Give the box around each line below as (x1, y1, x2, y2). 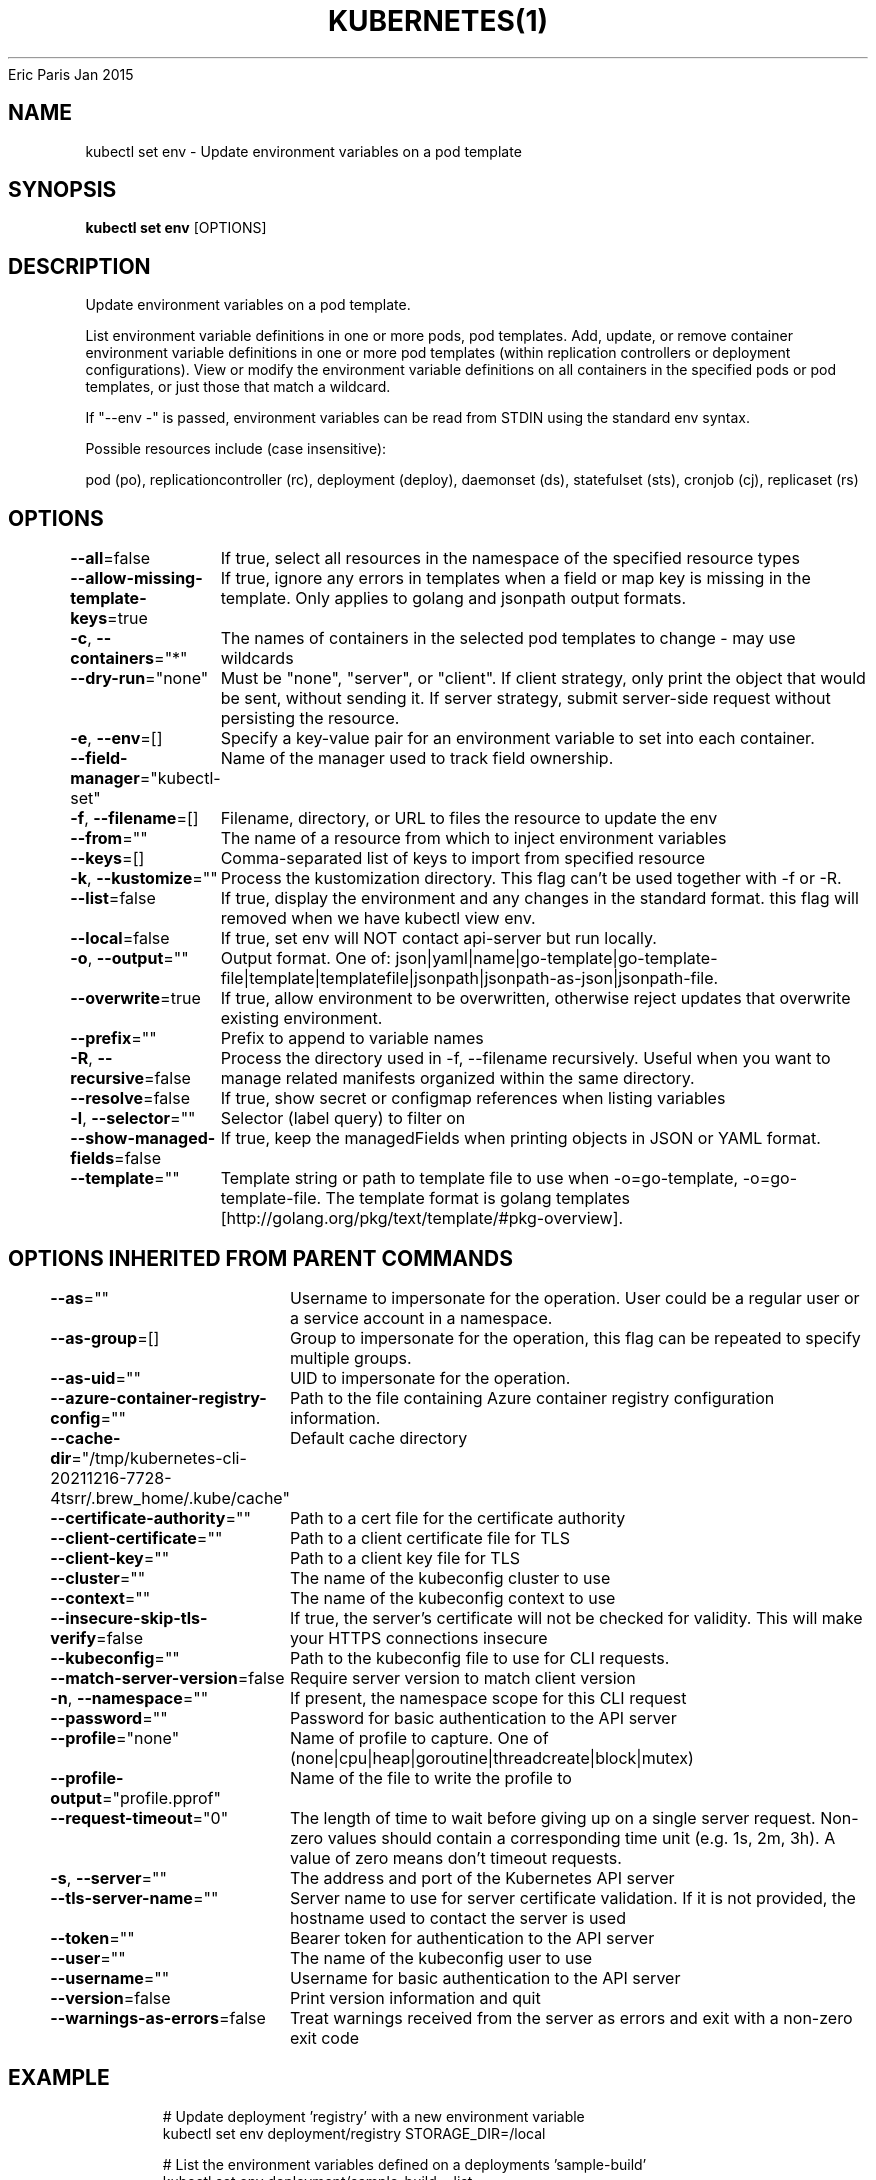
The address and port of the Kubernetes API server (289, 1867, 675, 1888)
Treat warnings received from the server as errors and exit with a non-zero (289, 2007, 853, 2028)
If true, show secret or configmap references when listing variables (220, 1088, 726, 1109)
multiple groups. (289, 1347, 412, 1368)
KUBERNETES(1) (327, 4, 549, 38)
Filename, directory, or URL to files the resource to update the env (220, 808, 718, 829)
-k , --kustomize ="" (70, 868, 218, 889)
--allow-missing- (70, 568, 203, 589)
